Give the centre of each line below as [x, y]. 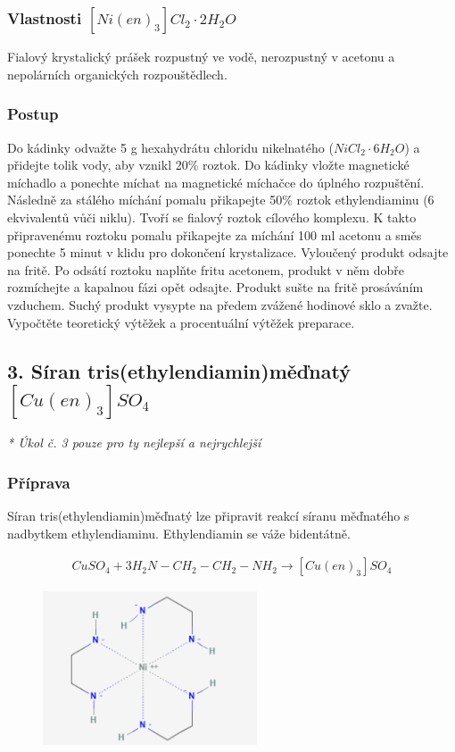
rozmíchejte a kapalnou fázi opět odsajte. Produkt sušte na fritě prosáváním [215, 287]
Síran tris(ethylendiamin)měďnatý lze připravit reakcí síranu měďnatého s [208, 516]
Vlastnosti [45, 18]
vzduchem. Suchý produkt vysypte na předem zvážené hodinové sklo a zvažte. [220, 305]
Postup [33, 114]
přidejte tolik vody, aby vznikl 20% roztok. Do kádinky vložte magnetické [208, 165]
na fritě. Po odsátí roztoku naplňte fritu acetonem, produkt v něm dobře [206, 269]
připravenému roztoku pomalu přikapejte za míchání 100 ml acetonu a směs [215, 234]
